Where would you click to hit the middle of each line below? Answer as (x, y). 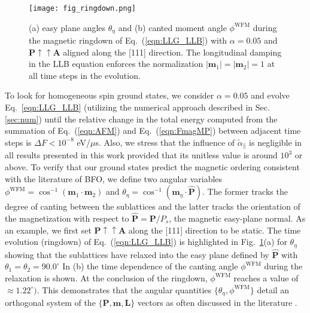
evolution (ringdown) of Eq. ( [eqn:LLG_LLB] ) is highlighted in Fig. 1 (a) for (146, 242)
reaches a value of (266, 277)
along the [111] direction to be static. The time (215, 230)
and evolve (270, 95)
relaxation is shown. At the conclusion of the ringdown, (106, 277)
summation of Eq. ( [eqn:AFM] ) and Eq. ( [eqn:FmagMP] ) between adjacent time (153, 131)
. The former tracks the (245, 191)
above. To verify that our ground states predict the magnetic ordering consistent (152, 166)
